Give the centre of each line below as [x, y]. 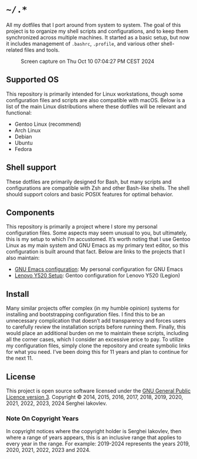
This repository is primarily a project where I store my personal [82, 227]
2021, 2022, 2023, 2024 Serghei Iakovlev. [57, 403]
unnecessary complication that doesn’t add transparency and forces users [96, 321]
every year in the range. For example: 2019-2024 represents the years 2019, [98, 444]
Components [30, 212]
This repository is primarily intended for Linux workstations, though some [95, 94]
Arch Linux [28, 130]
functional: [19, 112]
